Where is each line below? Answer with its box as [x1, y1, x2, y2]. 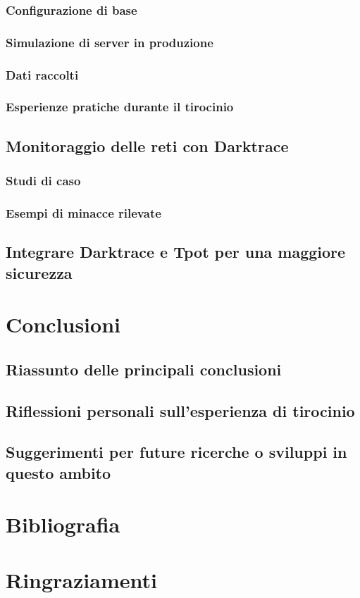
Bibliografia [6, 510, 120, 539]
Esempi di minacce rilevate [6, 204, 161, 221]
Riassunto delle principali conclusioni [6, 358, 282, 380]
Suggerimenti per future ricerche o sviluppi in [6, 441, 347, 463]
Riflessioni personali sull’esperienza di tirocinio [6, 399, 355, 421]
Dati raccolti [6, 66, 79, 83]
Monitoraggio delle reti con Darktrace [6, 135, 289, 156]
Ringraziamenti [6, 565, 157, 594]
